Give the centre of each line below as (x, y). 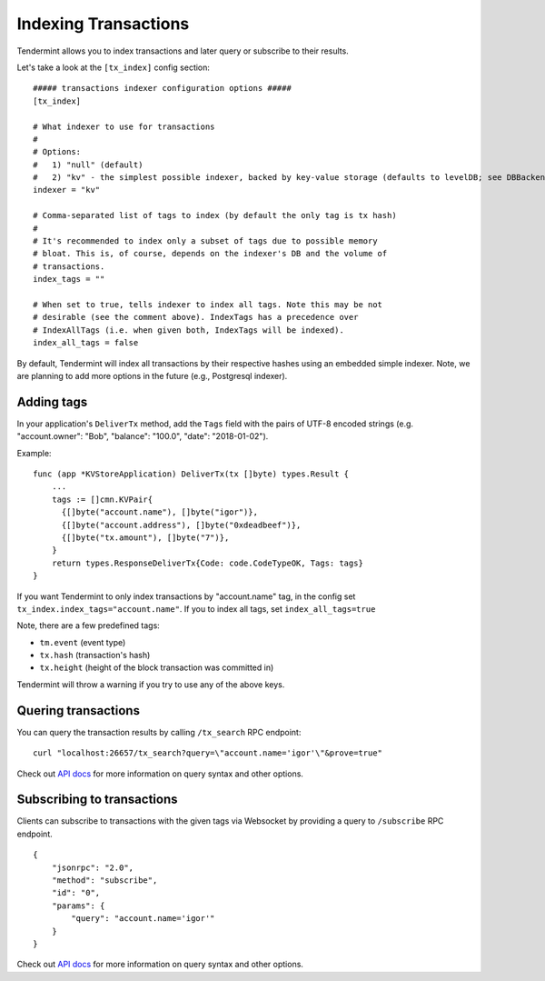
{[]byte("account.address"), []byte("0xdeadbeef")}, (181, 525)
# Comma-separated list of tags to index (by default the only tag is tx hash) (215, 215)
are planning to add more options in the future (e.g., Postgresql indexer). (152, 375)
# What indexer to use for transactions (124, 126)
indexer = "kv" (67, 190)
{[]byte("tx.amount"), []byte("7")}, (145, 537)
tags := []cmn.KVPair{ (102, 499)
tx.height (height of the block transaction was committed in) (157, 667)
